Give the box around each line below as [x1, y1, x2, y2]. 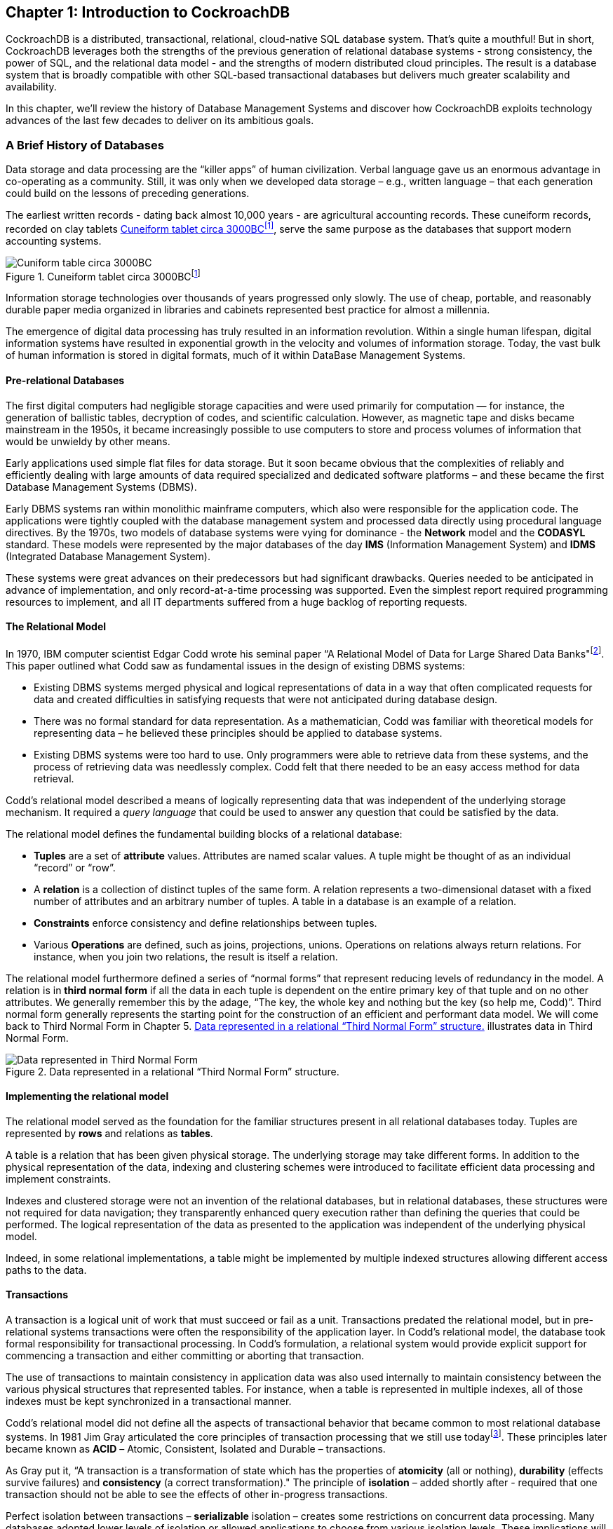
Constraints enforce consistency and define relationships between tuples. [34, 916, 377, 929]
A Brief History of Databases [6, 137, 164, 152]
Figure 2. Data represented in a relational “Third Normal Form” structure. [6, 1065, 339, 1078]
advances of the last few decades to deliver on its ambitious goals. [6, 114, 314, 127]
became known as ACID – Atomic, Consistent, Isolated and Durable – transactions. [6, 1442, 386, 1455]
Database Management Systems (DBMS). [6, 480, 197, 493]
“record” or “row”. [34, 861, 116, 874]
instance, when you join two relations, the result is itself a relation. [34, 950, 338, 963]
